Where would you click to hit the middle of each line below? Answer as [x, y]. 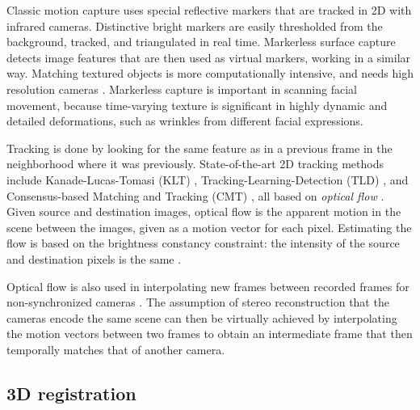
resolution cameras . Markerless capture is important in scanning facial [182, 89]
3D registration [71, 393]
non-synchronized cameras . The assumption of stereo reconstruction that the [198, 302]
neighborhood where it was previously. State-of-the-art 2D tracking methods [195, 164]
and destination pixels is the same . [94, 258]
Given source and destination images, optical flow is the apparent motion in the [204, 211]
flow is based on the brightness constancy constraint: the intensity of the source [203, 243]
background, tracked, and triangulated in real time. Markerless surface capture [201, 42]
